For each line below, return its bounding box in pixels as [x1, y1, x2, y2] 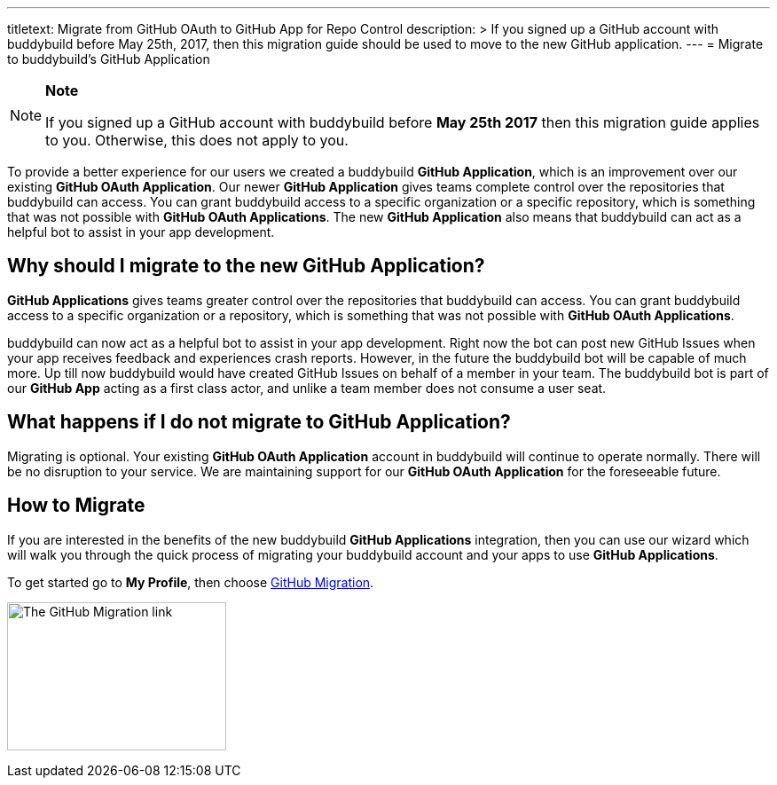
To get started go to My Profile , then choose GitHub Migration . [7, 574, 374, 590]
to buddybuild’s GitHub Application [7, 51, 210, 67]
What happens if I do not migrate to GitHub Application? [7, 411, 511, 434]
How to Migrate [7, 494, 145, 517]
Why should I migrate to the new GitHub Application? [7, 255, 485, 278]
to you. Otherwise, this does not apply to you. [45, 131, 349, 149]
